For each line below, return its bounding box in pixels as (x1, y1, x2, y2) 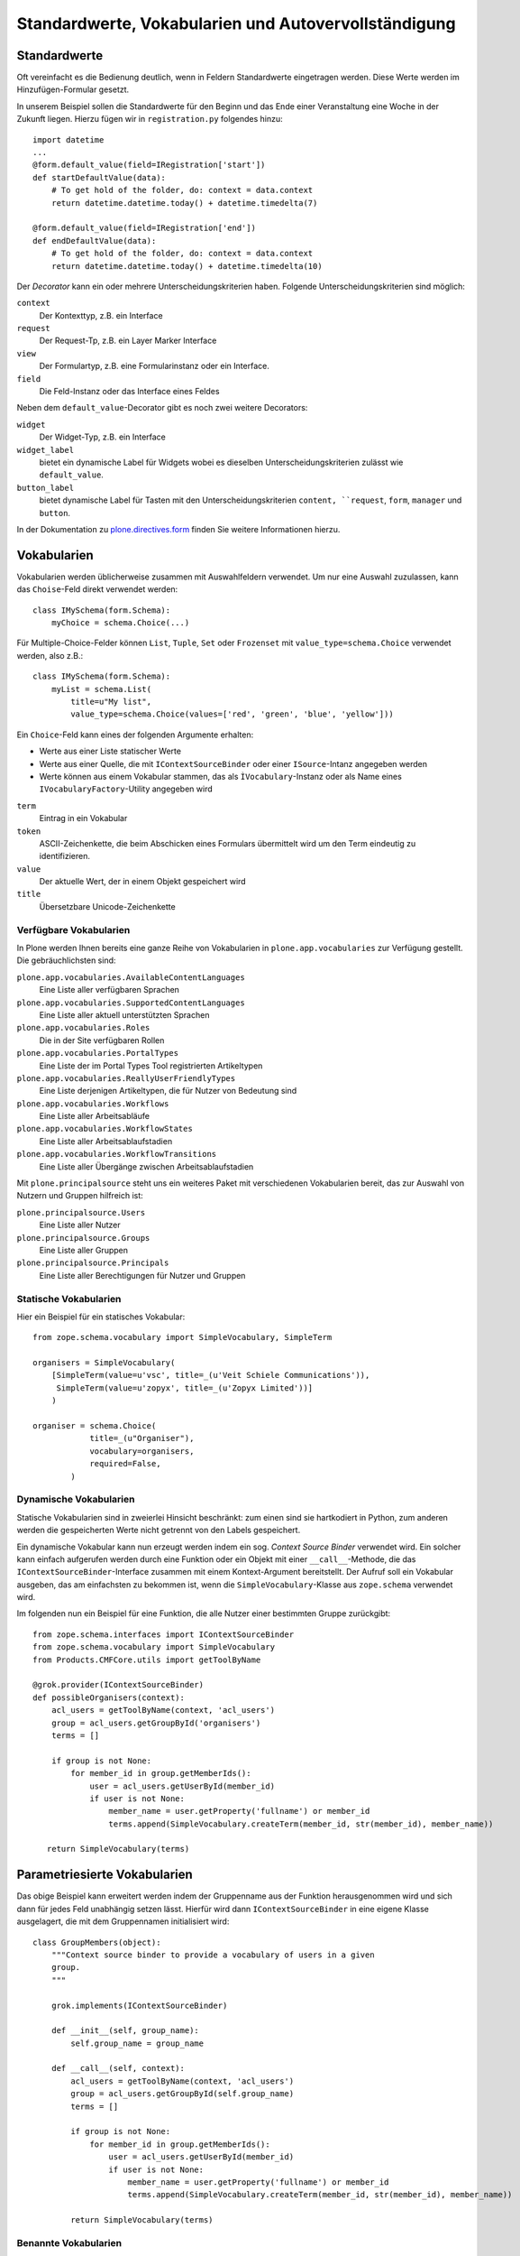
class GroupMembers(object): (32, 1937, 161, 1947)
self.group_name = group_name (70, 2038, 205, 2048)
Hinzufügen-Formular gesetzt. (16, 84, 130, 95)
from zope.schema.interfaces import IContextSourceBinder (32, 1629, 295, 1640)
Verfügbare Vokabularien (16, 923, 131, 936)
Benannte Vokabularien (16, 2236, 122, 2249)
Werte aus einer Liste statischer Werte (39, 745, 182, 757)
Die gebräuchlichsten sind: (16, 955, 116, 966)
